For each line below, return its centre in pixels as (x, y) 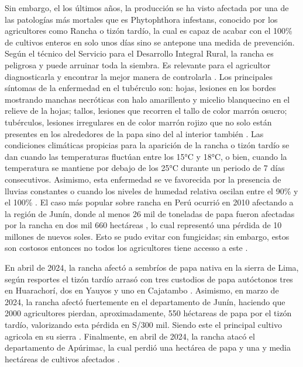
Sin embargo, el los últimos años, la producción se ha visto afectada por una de (147, 8)
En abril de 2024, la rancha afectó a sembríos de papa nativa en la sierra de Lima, (152, 268)
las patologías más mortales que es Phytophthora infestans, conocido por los (141, 19)
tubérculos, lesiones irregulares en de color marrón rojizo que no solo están (138, 122)
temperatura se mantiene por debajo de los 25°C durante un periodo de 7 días (145, 168)
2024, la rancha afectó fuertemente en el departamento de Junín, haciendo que (145, 301)
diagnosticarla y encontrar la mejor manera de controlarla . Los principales (139, 76)
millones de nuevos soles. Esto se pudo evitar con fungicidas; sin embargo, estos (147, 236)
